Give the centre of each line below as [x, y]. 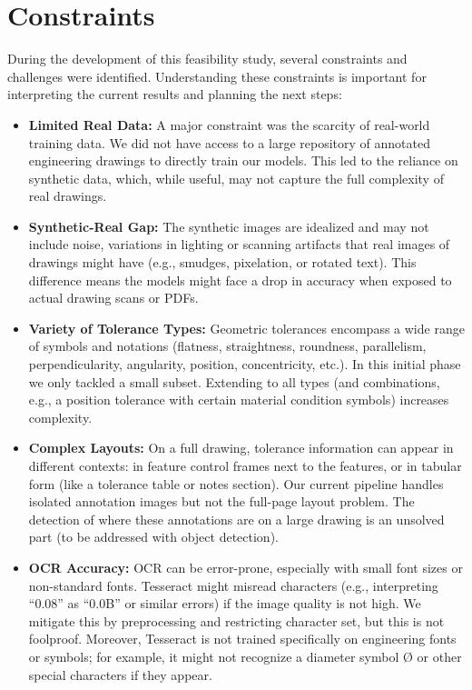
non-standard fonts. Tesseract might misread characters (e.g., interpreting [233, 585]
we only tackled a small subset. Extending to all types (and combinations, [234, 381]
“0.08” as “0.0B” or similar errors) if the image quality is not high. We [225, 603]
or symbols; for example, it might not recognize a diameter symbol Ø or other [245, 656]
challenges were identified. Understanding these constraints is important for [217, 76]
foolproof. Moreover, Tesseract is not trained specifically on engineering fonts [242, 639]
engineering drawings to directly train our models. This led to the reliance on [243, 160]
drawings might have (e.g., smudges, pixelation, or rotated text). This [222, 262]
